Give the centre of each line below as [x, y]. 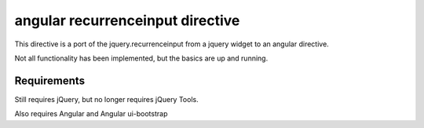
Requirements [50, 80]
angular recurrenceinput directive [127, 20]
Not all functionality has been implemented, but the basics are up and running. [141, 58]
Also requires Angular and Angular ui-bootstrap [91, 114]
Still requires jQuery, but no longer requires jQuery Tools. [107, 99]
